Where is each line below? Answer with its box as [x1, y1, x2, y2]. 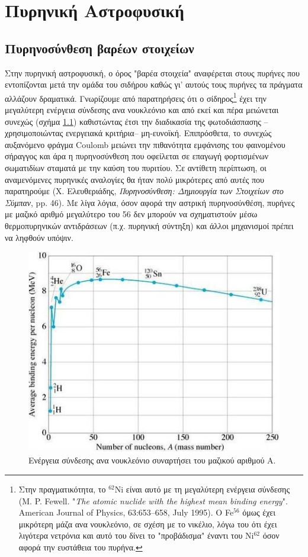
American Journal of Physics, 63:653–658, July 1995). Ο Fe [18, 506, 234, 519]
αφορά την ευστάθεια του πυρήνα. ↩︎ [18, 540, 143, 553]
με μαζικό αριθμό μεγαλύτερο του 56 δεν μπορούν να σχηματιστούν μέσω [5, 208, 258, 220]
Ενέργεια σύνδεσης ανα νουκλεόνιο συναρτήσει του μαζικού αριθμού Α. [28, 454, 276, 466]
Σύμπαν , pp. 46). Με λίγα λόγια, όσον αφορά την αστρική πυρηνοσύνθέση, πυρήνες [5, 196, 295, 208]
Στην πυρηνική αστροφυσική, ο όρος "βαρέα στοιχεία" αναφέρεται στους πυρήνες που [5, 66, 300, 79]
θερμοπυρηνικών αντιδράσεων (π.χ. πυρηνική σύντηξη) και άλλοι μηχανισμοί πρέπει [5, 219, 294, 231]
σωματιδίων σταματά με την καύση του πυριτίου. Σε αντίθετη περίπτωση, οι [5, 161, 267, 173]
